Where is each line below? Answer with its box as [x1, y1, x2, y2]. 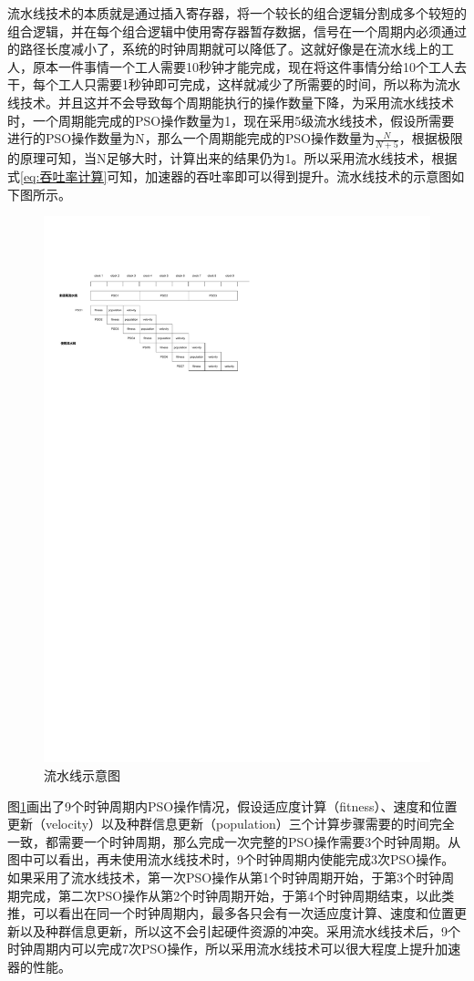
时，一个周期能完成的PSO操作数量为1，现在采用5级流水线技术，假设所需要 [7, 110, 455, 129]
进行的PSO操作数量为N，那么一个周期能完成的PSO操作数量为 [7, 129, 375, 148]
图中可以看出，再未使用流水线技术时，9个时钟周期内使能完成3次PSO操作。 [7, 850, 455, 869]
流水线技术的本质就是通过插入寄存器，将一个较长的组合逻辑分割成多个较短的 [7, 4, 467, 22]
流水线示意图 [44, 765, 120, 784]
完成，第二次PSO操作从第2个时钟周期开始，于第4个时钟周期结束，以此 [19, 885, 442, 904]
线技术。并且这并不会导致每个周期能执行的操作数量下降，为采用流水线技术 [7, 92, 454, 111]
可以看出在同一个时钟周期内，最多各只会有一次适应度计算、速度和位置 [32, 904, 454, 923]
